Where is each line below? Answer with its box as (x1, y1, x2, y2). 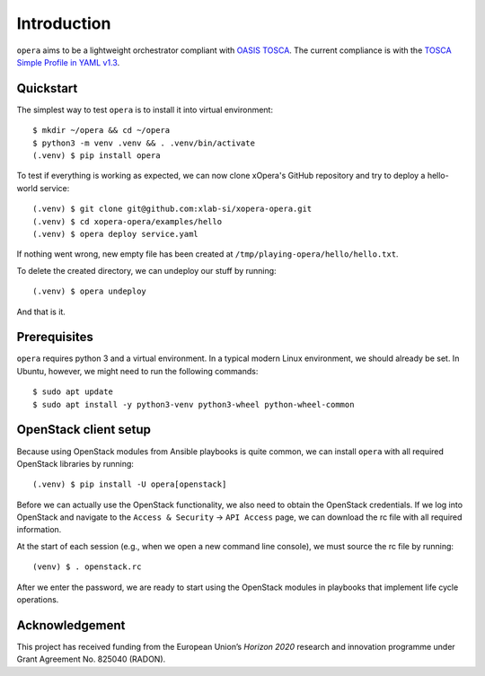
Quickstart (16, 81, 78, 96)
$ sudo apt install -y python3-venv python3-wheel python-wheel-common (32, 399, 355, 409)
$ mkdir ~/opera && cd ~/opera (32, 126, 171, 136)
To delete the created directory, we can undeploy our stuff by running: (16, 265, 278, 276)
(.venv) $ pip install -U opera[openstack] (32, 479, 227, 489)
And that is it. (16, 306, 66, 317)
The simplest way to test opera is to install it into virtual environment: (16, 104, 274, 115)
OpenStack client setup (16, 422, 152, 437)
